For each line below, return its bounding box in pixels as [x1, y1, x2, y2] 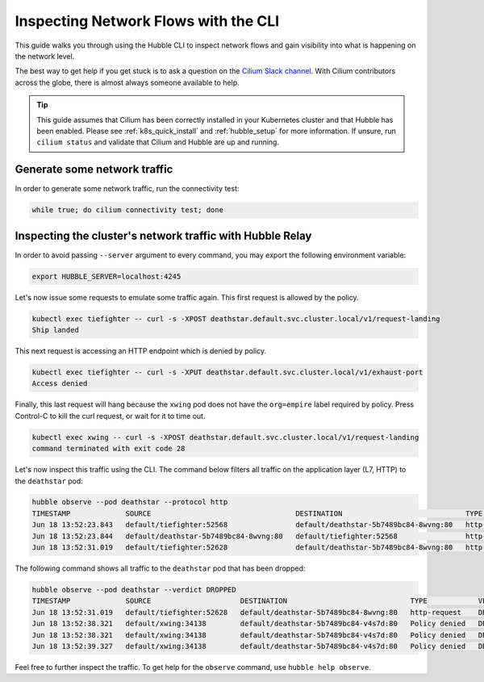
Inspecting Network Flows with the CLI [15, 12, 280, 30]
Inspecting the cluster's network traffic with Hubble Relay [15, 228, 312, 242]
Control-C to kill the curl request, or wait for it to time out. [15, 411, 206, 420]
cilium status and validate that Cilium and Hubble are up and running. [36, 137, 280, 147]
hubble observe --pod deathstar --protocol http [31, 497, 228, 507]
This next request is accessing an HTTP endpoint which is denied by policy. [15, 346, 266, 355]
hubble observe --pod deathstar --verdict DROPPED [31, 585, 237, 595]
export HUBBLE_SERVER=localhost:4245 [31, 271, 181, 281]
